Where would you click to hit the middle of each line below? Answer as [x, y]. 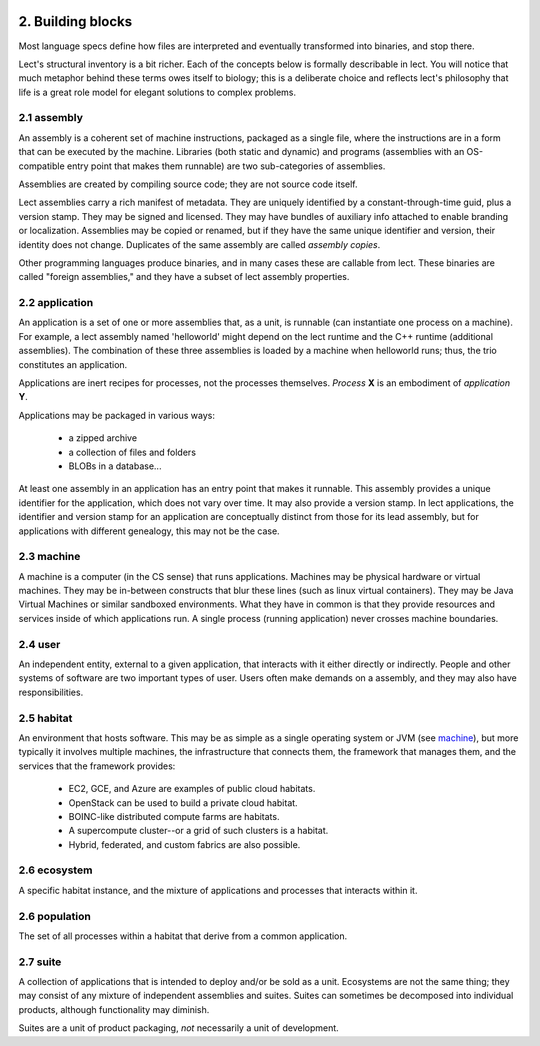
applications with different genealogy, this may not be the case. [149, 531]
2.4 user [39, 644]
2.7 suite [40, 962]
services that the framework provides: [97, 766]
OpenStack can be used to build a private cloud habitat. [183, 802]
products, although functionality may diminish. [114, 1009]
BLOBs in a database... [115, 466]
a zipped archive [103, 438]
